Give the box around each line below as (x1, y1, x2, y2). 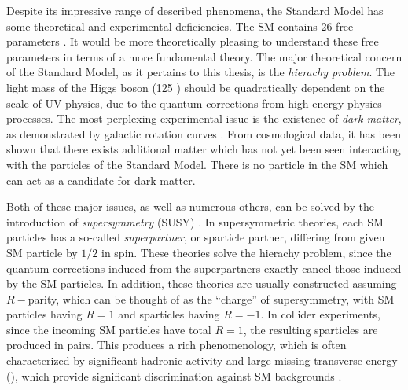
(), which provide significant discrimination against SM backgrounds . (6, 367, 342, 384)
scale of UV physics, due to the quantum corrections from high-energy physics (6, 94, 382, 111)
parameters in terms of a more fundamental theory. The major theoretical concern (6, 48, 402, 64)
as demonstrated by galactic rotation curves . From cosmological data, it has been (6, 125, 401, 142)
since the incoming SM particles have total (6, 321, 211, 337)
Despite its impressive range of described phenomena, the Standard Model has (6, 2, 384, 18)
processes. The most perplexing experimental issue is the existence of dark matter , (6, 110, 402, 127)
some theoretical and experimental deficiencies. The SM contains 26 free (6, 17, 354, 34)
